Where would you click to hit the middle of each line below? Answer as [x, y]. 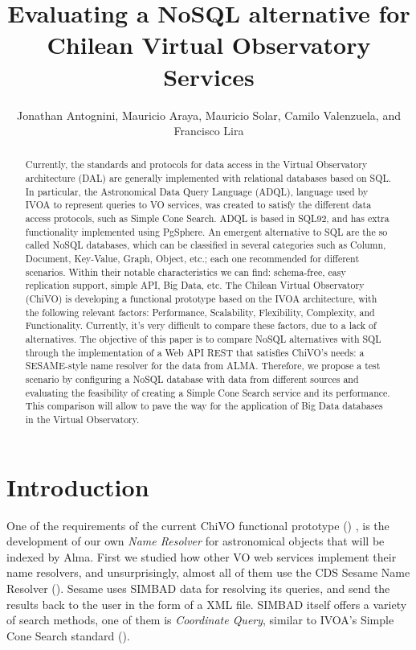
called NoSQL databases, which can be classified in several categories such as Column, [206, 245]
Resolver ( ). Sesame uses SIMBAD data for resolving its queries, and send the [198, 588]
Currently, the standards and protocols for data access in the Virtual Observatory [196, 165]
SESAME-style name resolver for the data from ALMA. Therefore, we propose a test [203, 366]
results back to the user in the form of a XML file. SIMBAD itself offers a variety [207, 604]
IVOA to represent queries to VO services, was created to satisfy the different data [198, 205]
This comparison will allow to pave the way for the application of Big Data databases [204, 406]
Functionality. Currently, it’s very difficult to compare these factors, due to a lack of [201, 325]
